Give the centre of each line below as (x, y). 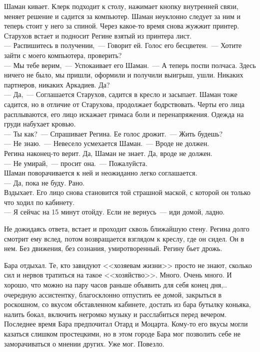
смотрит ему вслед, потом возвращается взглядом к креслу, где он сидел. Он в (124, 238)
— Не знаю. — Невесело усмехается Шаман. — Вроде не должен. (107, 143)
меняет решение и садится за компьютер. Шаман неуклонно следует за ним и (122, 16)
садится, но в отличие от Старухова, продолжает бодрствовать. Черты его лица (124, 104)
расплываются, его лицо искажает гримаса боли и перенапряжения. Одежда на (124, 114)
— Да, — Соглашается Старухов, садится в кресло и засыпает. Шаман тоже (121, 94)
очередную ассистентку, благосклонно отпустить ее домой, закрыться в (113, 294)
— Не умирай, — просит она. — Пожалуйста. (76, 163)
